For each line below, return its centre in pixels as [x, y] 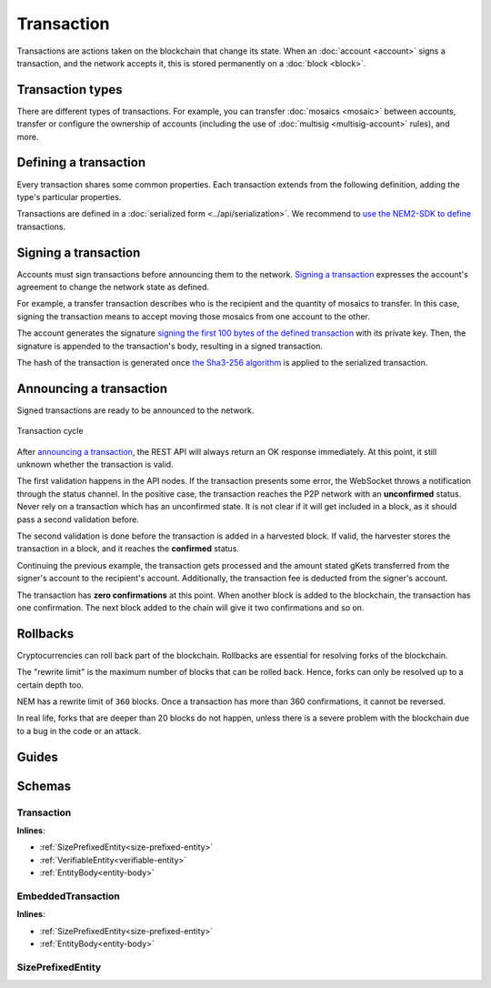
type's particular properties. [69, 197]
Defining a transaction [81, 162]
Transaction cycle [50, 431]
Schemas [44, 786]
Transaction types [70, 90]
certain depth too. [50, 685]
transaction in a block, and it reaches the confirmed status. [128, 549]
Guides [38, 756]
